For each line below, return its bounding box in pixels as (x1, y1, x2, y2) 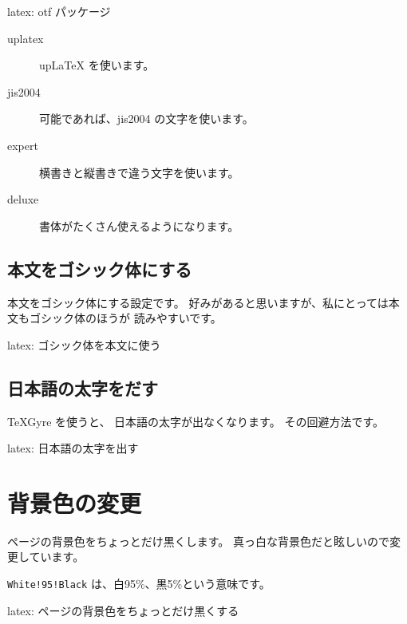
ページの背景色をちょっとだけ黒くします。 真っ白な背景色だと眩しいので (7, 532, 389, 549)
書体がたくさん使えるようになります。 (39, 217, 239, 234)
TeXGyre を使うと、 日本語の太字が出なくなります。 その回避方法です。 (7, 413, 384, 429)
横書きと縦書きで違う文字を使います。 (39, 164, 239, 180)
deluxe (7, 191, 39, 207)
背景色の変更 (7, 486, 142, 519)
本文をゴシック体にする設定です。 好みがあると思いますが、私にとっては (7, 294, 389, 310)
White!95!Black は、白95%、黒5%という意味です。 (7, 575, 271, 592)
